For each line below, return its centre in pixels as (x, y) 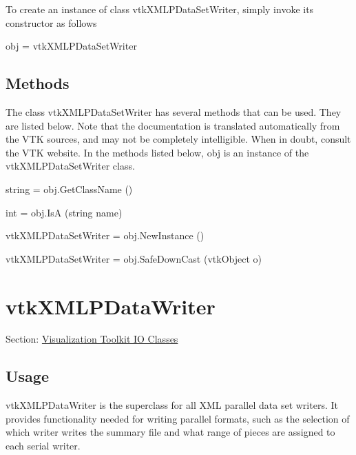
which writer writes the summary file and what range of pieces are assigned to (170, 432)
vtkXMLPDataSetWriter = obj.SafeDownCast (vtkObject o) (134, 258)
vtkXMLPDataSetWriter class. (70, 166)
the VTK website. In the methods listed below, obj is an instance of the (157, 152)
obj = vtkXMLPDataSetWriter (71, 46)
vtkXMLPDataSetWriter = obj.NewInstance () (105, 235)
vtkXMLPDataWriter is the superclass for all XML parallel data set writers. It (172, 405)
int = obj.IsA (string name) (64, 212)
